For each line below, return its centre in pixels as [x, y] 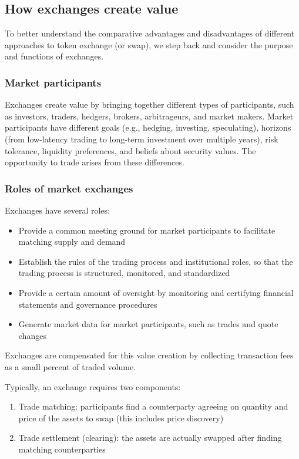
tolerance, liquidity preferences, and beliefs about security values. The [130, 150]
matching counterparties [62, 449]
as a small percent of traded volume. [70, 366]
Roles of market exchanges [69, 188]
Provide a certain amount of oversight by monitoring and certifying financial [156, 292]
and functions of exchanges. [54, 56]
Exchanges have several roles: [57, 210]
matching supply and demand [72, 242]
